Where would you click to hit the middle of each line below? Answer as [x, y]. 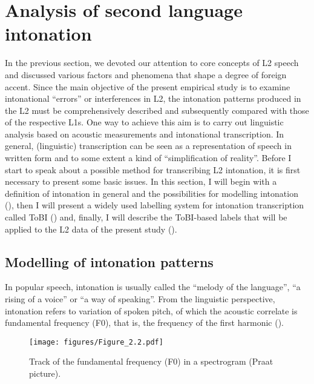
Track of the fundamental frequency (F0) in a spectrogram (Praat [151, 361]
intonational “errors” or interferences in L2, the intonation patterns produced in [153, 98]
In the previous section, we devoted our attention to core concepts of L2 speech [152, 63]
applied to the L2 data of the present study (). [91, 229]
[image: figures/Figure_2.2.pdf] [96, 342]
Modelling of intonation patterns [109, 261]
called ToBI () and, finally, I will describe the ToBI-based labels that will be [146, 217]
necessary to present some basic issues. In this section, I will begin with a [141, 181]
